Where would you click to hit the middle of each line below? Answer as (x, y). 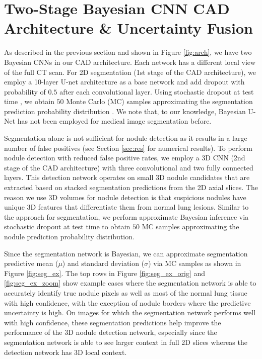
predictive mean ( (31, 263)
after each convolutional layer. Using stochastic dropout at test (157, 91)
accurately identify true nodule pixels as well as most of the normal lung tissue (126, 292)
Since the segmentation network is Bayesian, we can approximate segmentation (126, 253)
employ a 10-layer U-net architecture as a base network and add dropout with (124, 82)
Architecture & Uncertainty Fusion (128, 28)
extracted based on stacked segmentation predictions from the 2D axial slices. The (131, 187)
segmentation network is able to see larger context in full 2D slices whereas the (126, 342)
